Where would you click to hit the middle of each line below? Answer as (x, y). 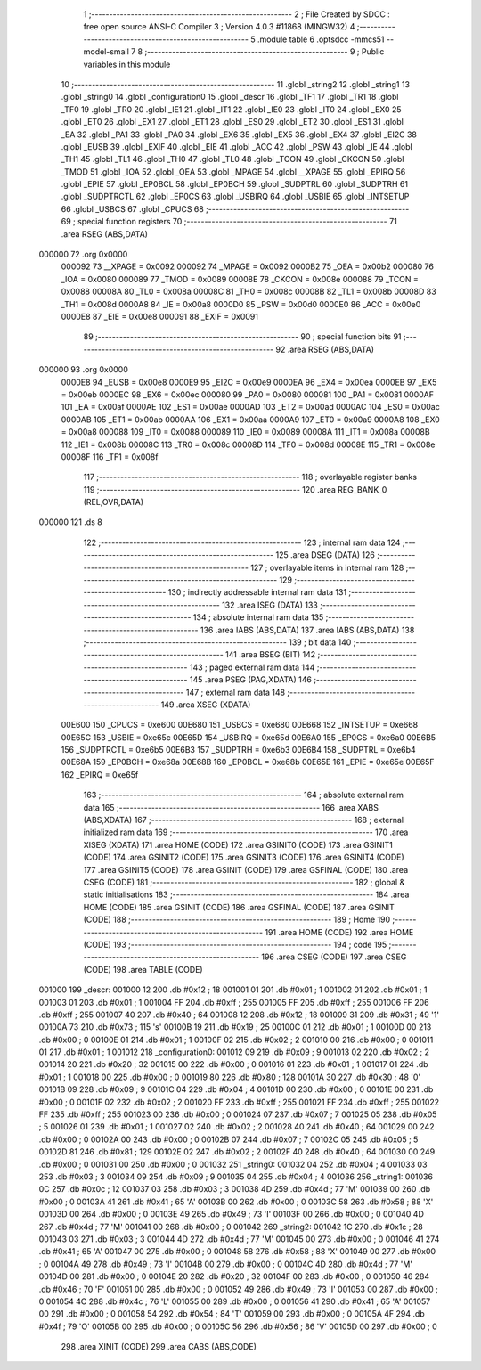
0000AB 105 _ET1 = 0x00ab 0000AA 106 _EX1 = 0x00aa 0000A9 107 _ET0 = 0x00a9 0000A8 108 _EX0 (250, 420)
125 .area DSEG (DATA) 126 (326, 555)
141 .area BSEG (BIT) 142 (271, 655)
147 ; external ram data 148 (235, 692)
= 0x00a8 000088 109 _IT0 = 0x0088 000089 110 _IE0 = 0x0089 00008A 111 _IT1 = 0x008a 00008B (246, 432)
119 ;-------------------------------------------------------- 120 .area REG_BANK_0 (235, 489)
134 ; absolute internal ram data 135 (258, 617)
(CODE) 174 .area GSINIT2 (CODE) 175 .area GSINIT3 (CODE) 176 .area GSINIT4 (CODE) (244, 857)
